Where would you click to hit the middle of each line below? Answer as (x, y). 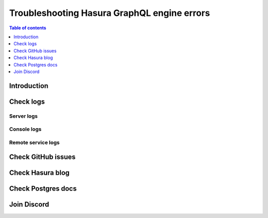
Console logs (25, 129)
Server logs (24, 116)
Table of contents (28, 28)
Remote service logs (34, 143)
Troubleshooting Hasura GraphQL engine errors (110, 13)
